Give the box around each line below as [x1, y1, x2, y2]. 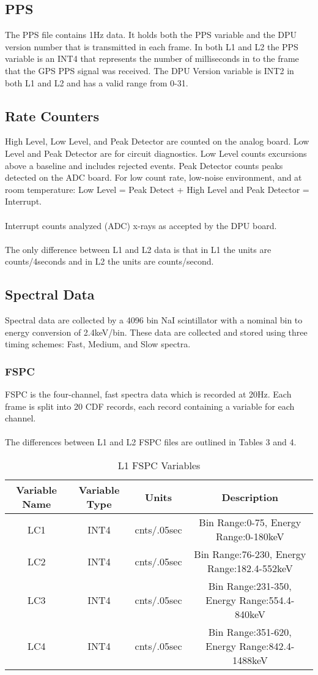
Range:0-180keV [216, 529, 284, 544]
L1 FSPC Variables [117, 458, 201, 473]
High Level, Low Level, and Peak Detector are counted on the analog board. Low [5, 135, 309, 148]
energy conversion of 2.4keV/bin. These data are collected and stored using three [5, 325, 308, 338]
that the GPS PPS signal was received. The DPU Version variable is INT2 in [5, 64, 294, 77]
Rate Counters [5, 106, 99, 125]
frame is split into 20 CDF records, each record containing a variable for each [5, 399, 295, 412]
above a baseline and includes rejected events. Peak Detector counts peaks [5, 159, 283, 172]
